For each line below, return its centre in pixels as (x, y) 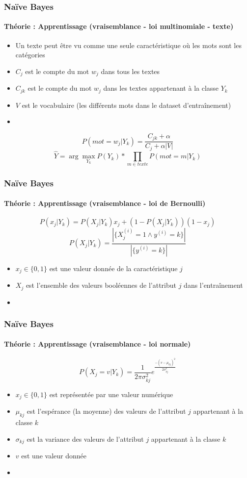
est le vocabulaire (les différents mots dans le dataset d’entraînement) (126, 105)
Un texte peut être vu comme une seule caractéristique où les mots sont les (128, 45)
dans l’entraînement (213, 285)
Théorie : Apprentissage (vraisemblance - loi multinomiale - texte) (119, 26)
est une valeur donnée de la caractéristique (113, 268)
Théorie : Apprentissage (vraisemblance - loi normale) (97, 343)
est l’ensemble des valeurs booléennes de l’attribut (101, 285)
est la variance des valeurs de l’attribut (85, 439)
